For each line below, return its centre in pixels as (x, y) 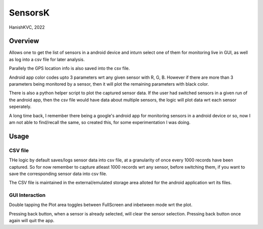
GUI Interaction (27, 195)
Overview (24, 41)
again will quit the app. (32, 221)
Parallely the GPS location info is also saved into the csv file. (69, 69)
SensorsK (29, 13)
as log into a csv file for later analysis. (47, 59)
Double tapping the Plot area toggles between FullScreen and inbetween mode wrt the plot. (101, 205)
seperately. (20, 106)
